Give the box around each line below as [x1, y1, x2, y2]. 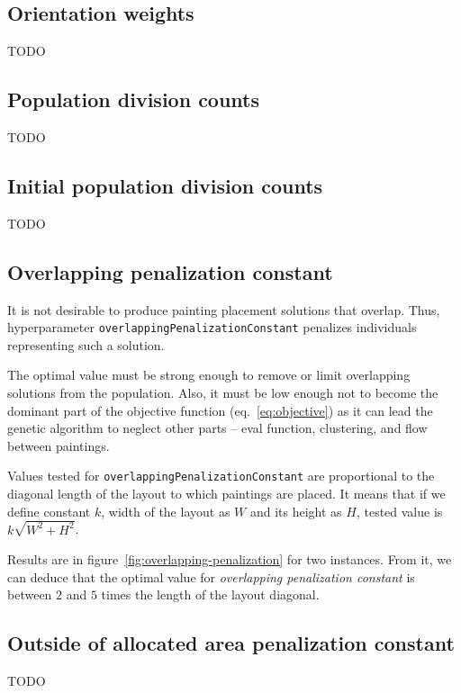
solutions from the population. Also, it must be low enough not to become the [7, 383, 438, 402]
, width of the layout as [101, 501, 230, 520]
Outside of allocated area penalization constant [7, 629, 455, 657]
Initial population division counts [7, 171, 323, 199]
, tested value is [356, 501, 443, 520]
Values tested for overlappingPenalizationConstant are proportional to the [7, 466, 435, 485]
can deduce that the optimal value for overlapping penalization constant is [7, 567, 415, 586]
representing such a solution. [7, 335, 165, 354]
